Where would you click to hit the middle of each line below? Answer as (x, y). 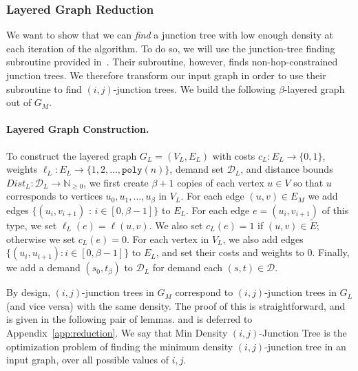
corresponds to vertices (54, 196)
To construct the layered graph (72, 155)
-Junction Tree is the (303, 332)
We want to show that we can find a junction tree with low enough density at (170, 35)
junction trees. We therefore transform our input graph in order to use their (166, 75)
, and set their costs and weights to (230, 252)
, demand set (197, 169)
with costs (234, 155)
